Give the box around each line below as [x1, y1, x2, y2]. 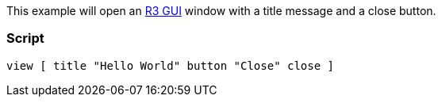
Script [6, 30, 44, 47]
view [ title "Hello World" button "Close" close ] [6, 59, 335, 72]
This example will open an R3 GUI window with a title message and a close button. [6, 4, 436, 17]
